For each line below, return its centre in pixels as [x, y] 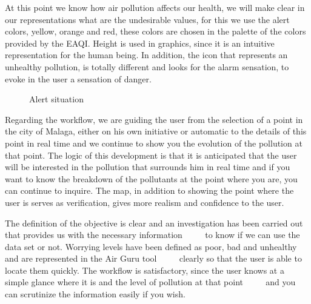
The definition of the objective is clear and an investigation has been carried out [154, 223]
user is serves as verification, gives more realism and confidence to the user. [145, 202]
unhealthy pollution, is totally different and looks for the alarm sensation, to [147, 66]
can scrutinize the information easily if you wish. [95, 294]
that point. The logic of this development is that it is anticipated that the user [151, 155]
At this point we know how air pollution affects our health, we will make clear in [155, 7]
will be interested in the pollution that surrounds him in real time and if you [148, 167]
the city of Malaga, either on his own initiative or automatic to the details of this [156, 131]
